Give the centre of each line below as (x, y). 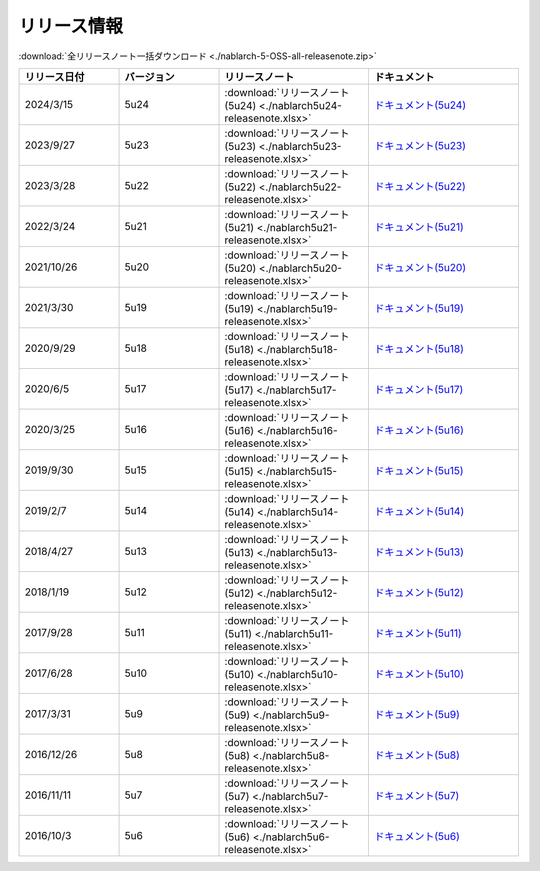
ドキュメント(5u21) (419, 227)
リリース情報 (71, 26)
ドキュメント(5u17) (419, 389)
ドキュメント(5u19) (419, 308)
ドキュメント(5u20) (420, 267)
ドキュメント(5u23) (420, 145)
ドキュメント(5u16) (419, 430)
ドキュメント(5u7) (417, 795)
